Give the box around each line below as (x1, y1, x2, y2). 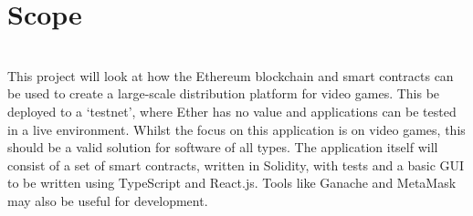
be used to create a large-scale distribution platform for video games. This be (7, 84, 440, 103)
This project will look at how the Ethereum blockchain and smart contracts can (7, 66, 454, 85)
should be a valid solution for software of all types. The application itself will (7, 138, 438, 157)
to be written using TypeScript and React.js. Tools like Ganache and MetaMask (7, 173, 457, 192)
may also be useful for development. (7, 190, 208, 210)
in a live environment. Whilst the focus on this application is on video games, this (7, 119, 466, 139)
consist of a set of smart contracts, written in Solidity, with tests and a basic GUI (7, 155, 465, 174)
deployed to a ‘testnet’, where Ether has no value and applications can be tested (7, 101, 457, 120)
